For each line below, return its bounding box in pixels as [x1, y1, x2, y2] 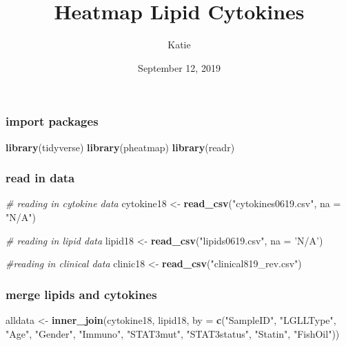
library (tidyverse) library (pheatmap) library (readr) [6, 140, 235, 154]
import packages [6, 113, 99, 130]
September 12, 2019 [138, 60, 221, 75]
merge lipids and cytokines [6, 285, 157, 302]
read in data [6, 169, 75, 186]
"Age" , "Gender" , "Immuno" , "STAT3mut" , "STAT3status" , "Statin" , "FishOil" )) [6, 326, 340, 340]
